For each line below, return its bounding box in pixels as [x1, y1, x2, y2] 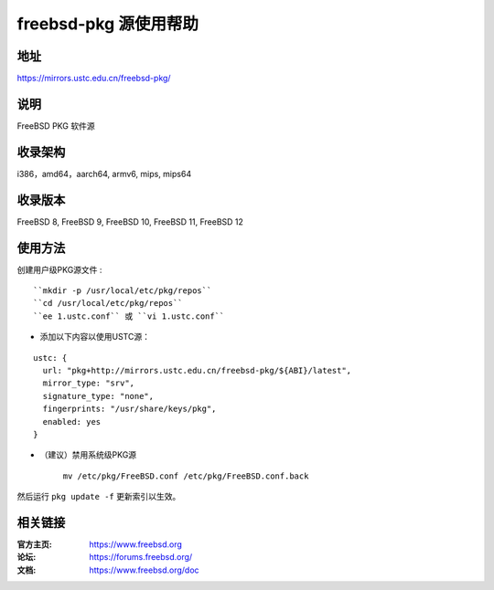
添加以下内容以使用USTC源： [39, 332, 151, 342]
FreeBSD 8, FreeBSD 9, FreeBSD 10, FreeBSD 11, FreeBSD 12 [16, 216, 244, 227]
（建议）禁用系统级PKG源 [39, 449, 137, 460]
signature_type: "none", [42, 391, 155, 401]
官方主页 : [16, 539, 52, 550]
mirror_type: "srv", [42, 378, 135, 388]
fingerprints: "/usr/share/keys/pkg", [42, 404, 217, 415]
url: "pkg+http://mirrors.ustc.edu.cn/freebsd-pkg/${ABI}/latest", [42, 365, 352, 376]
